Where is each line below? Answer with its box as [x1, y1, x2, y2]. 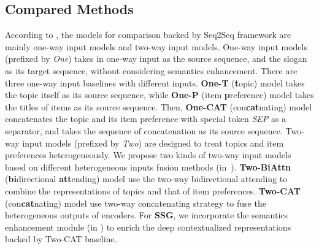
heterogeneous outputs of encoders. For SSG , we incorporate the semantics [5, 209, 288, 221]
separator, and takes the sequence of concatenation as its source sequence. [5, 124, 283, 137]
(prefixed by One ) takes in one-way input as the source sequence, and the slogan [5, 52, 307, 65]
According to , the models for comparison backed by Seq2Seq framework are [5, 28, 291, 41]
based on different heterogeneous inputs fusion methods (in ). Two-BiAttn [5, 160, 291, 173]
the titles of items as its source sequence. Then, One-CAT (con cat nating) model [5, 100, 312, 113]
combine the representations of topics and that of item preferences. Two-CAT [5, 184, 301, 197]
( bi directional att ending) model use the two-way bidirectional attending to [5, 172, 288, 185]
